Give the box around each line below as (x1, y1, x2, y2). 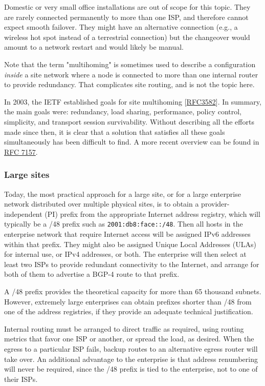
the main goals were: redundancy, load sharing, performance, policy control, (4, 106, 241, 117)
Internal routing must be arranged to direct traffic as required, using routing (4, 323, 244, 334)
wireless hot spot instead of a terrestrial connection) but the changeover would (4, 31, 250, 42)
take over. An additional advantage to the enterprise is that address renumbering (4, 353, 258, 364)
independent (4, 208, 42, 219)
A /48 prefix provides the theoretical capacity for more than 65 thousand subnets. (4, 286, 261, 296)
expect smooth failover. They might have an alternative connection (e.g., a (4, 22, 238, 32)
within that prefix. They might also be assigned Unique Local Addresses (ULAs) (4, 238, 256, 249)
